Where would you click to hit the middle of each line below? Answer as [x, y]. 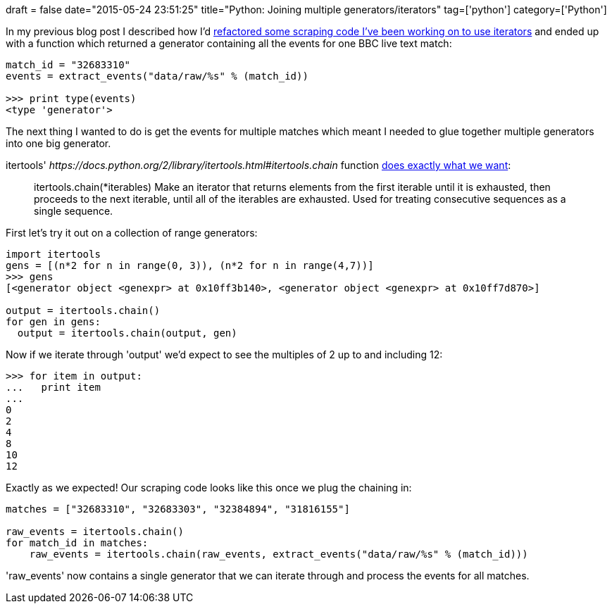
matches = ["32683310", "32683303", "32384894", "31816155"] [178, 509]
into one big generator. [58, 143]
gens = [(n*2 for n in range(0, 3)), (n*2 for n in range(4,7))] [190, 265]
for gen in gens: [53, 322]
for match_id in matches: [77, 543]
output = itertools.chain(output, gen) [127, 333]
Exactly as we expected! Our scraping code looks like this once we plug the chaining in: [209, 488]
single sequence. [74, 211]
